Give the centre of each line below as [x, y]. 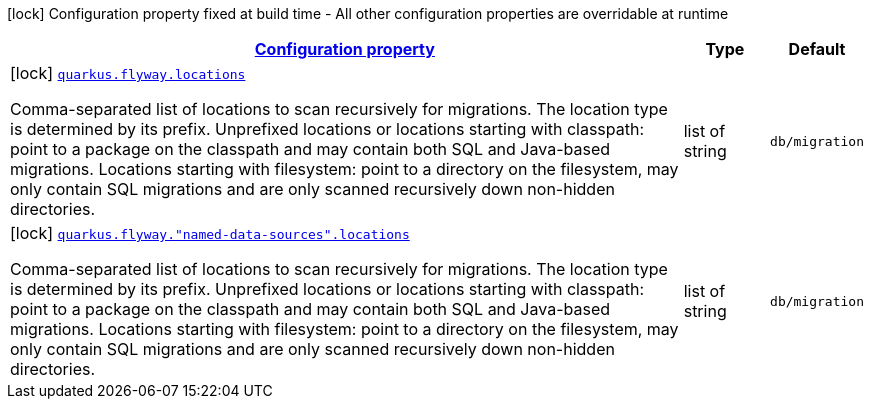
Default [817, 49]
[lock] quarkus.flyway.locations [128, 73]
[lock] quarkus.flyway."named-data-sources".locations [210, 233]
